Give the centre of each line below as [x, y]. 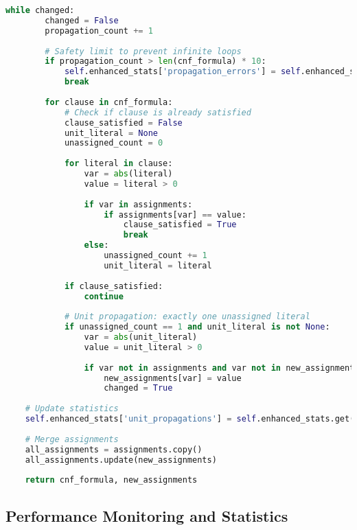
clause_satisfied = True [180, 225]
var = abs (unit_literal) [141, 337]
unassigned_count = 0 [114, 143]
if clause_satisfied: [114, 286]
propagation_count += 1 [99, 31]
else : [96, 245]
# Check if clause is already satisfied [158, 112]
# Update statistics [72, 409]
